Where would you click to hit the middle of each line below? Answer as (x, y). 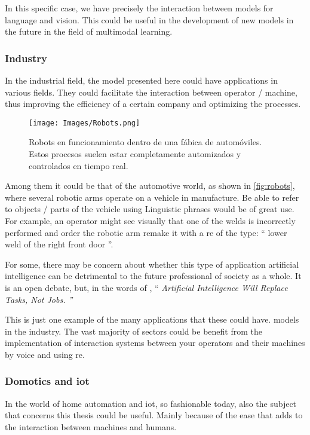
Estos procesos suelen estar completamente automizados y (135, 154)
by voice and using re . (45, 354)
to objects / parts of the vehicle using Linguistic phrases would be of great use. (150, 209)
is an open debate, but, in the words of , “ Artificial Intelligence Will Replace (146, 287)
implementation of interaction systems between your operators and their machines (155, 343)
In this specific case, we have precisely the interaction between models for (139, 8)
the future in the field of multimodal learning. (89, 31)
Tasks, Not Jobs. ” (39, 299)
